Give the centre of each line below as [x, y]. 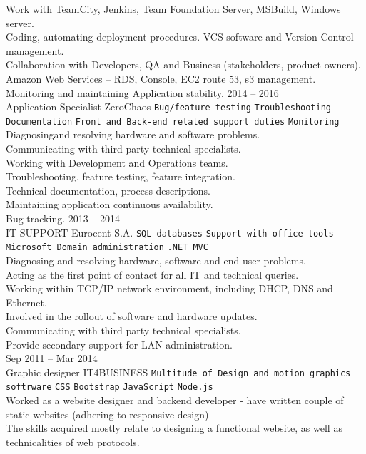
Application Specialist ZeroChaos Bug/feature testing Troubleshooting [168, 107]
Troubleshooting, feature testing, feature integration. [121, 176]
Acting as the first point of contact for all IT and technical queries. [152, 274]
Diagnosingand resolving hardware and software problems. [133, 134]
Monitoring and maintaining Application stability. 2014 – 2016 [142, 92]
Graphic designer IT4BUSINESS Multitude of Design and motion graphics [178, 372]
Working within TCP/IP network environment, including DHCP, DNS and [169, 288]
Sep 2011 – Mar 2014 [52, 358]
